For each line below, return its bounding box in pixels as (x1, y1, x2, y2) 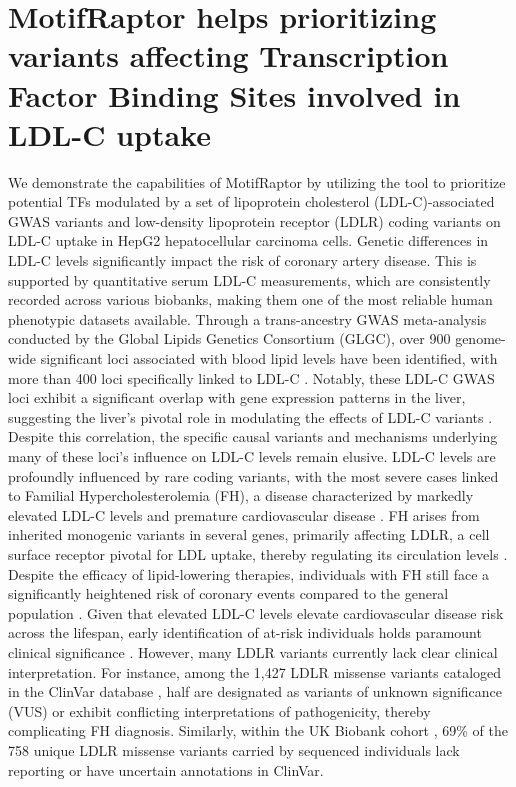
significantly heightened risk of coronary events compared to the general (8, 583, 449, 604)
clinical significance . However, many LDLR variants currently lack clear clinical (8, 641, 498, 662)
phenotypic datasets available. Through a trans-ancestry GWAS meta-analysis (8, 308, 487, 329)
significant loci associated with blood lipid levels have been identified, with (40, 348, 498, 369)
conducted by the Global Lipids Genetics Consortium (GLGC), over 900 (8, 328, 451, 349)
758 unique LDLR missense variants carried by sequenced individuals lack (8, 739, 460, 760)
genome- (455, 328, 506, 349)
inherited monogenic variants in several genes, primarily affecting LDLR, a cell (8, 524, 490, 545)
